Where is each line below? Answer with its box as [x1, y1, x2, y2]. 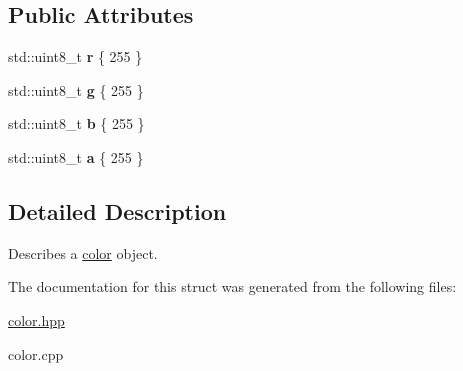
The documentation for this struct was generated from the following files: [8, 276, 457, 297]
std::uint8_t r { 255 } [8, 46, 143, 67]
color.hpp [8, 309, 65, 330]
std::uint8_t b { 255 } [8, 113, 145, 134]
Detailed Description [8, 195, 227, 226]
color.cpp [8, 343, 64, 364]
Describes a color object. [8, 242, 158, 263]
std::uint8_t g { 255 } [8, 79, 144, 100]
